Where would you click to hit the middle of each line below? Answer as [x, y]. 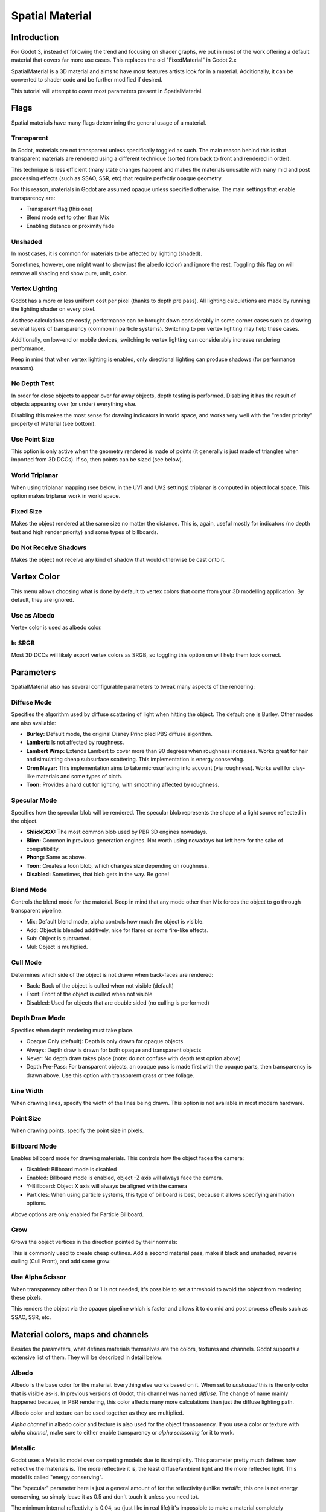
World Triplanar [35, 475]
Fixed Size [27, 511]
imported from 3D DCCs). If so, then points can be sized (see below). [97, 460]
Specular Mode [34, 800]
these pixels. [27, 1297]
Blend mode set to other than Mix [68, 217]
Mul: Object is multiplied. [57, 947]
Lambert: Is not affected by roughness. [75, 742]
